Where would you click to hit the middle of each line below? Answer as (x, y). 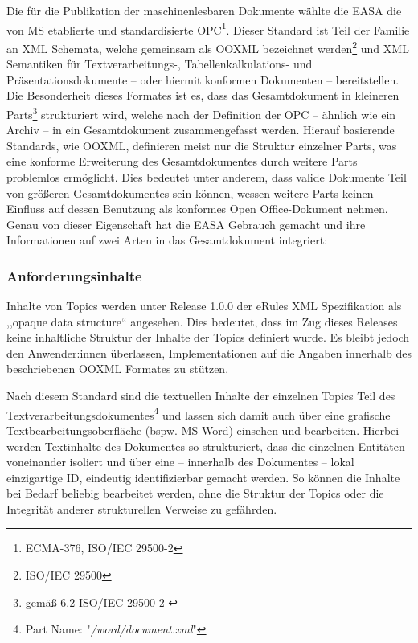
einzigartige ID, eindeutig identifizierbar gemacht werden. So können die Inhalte (203, 477)
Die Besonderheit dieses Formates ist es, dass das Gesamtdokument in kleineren (203, 95)
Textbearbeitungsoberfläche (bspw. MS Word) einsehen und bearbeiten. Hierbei (203, 430)
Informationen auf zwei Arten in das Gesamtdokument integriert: (167, 240)
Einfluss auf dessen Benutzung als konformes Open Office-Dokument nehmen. (197, 209)
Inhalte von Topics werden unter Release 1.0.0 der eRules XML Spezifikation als (204, 306)
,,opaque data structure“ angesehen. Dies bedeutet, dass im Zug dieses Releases (202, 321)
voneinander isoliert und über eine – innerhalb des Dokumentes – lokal (180, 462)
